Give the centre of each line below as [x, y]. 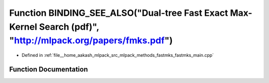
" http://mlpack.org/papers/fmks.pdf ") [91, 41]
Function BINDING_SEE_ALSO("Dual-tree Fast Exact [119, 13]
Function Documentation [49, 69]
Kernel [23, 27]
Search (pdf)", [69, 27]
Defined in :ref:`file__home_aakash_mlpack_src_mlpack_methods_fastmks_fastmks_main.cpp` [118, 55]
